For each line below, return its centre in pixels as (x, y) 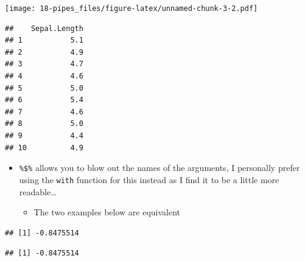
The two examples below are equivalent (107, 212)
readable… (38, 191)
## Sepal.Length (44, 28)
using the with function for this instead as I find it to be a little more (149, 179)
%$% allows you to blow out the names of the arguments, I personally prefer (160, 168)
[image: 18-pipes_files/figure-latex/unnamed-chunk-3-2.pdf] (131, 9)
